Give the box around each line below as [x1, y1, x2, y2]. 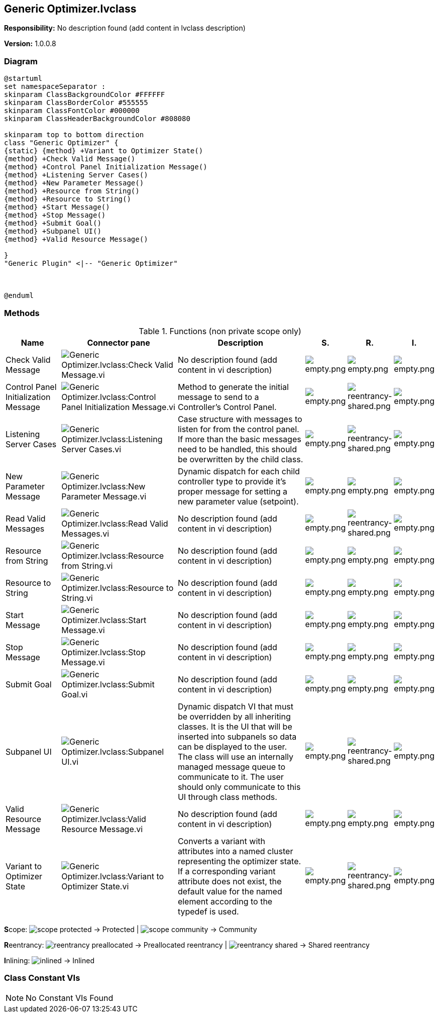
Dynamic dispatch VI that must [177, 701, 294, 711]
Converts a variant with [177, 836, 265, 846]
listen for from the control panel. [177, 424, 299, 434]
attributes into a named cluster [177, 846, 293, 856]
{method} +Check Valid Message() [4, 155, 136, 163]
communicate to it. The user [177, 771, 284, 782]
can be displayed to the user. [177, 741, 287, 752]
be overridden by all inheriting [177, 711, 291, 722]
